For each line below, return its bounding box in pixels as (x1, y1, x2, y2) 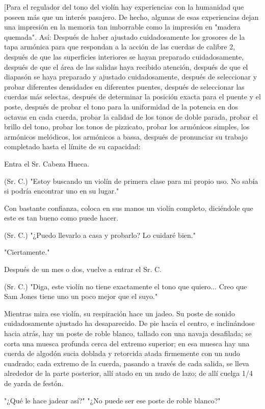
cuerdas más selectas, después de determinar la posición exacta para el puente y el (4, 91, 261, 102)
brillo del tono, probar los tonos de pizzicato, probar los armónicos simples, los (4, 121, 250, 132)
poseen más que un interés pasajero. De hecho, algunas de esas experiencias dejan (4, 11, 259, 22)
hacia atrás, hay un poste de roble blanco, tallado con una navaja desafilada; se (4, 328, 252, 339)
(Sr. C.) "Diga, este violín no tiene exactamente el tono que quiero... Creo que (4, 281, 247, 291)
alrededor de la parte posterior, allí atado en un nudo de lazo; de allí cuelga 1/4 (4, 368, 253, 378)
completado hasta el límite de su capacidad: (4, 141, 141, 152)
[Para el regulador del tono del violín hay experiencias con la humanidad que (4, 2, 244, 12)
